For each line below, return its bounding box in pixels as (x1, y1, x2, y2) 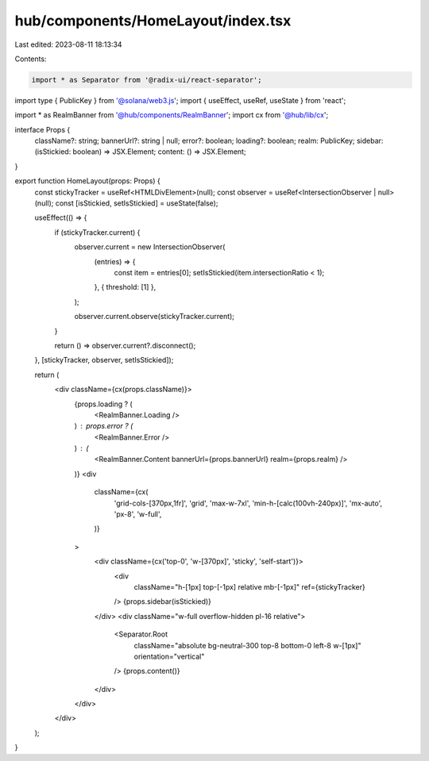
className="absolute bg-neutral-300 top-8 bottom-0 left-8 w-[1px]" (133, 640, 361, 650)
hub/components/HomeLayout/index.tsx (14, 12, 292, 29)
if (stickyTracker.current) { (54, 227, 141, 237)
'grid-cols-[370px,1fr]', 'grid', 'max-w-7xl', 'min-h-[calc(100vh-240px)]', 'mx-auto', (114, 498, 383, 508)
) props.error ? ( (74, 421, 133, 431)
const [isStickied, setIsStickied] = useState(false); (55, 198, 218, 208)
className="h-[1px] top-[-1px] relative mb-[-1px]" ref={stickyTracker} (133, 582, 365, 591)
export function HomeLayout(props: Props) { (14, 176, 160, 186)
